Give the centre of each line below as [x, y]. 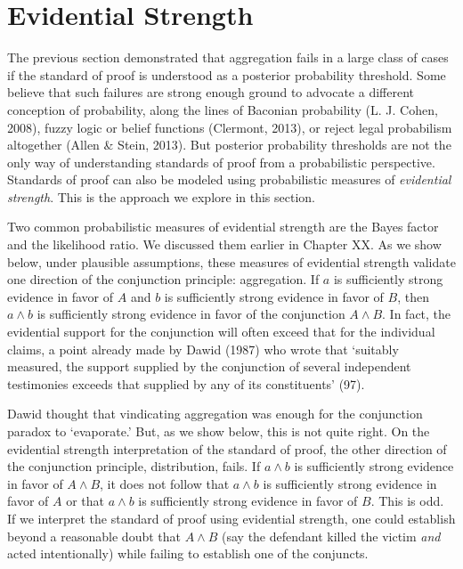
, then [413, 296]
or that [85, 501]
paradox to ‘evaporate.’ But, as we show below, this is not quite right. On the [219, 431]
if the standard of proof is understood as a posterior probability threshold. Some [227, 74]
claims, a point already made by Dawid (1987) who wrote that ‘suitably [203, 349]
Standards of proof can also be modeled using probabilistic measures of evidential [229, 179]
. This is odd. [407, 501]
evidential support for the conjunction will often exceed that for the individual [221, 332]
